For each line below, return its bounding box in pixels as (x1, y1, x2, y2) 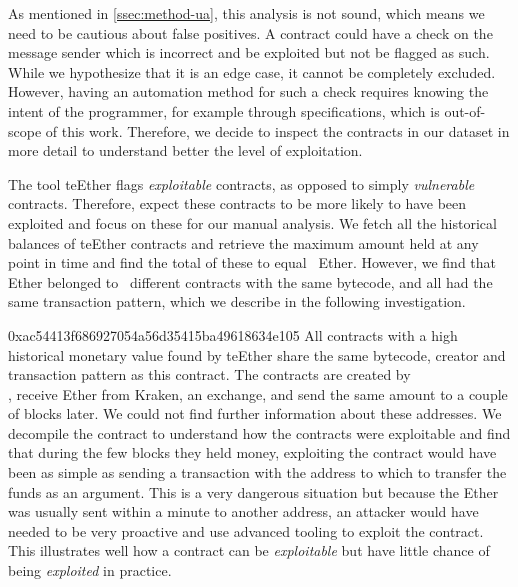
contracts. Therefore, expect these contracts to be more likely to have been (8, 193, 467, 214)
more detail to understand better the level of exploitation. (8, 140, 363, 161)
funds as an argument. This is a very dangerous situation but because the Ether (8, 481, 499, 502)
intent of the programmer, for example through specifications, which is (8, 100, 440, 121)
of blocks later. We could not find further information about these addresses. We (8, 403, 502, 424)
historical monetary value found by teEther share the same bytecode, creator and (8, 344, 506, 365)
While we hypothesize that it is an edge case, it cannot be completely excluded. (8, 61, 496, 82)
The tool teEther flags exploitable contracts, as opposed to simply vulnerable (8, 173, 475, 194)
